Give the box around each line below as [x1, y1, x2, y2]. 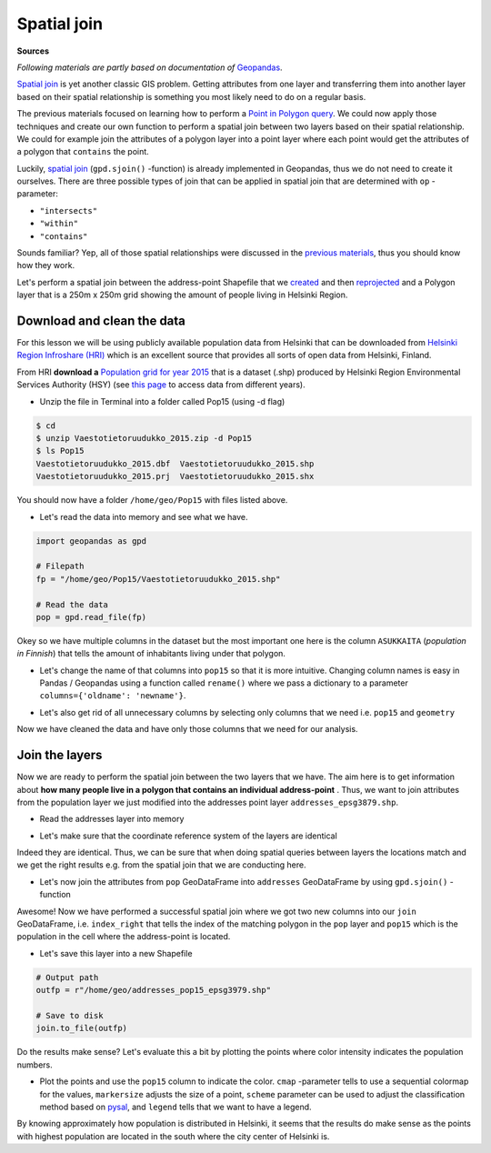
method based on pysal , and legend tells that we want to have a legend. [39, 1101, 313, 1112]
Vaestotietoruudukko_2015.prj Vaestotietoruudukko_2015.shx [35, 471, 315, 482]
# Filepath [35, 561, 85, 572]
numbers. [16, 1059, 54, 1070]
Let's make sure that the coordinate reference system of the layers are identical [39, 830, 338, 841]
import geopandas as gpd [35, 536, 147, 546]
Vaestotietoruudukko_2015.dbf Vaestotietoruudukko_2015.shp [35, 458, 315, 468]
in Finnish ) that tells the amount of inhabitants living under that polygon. [16, 648, 286, 659]
